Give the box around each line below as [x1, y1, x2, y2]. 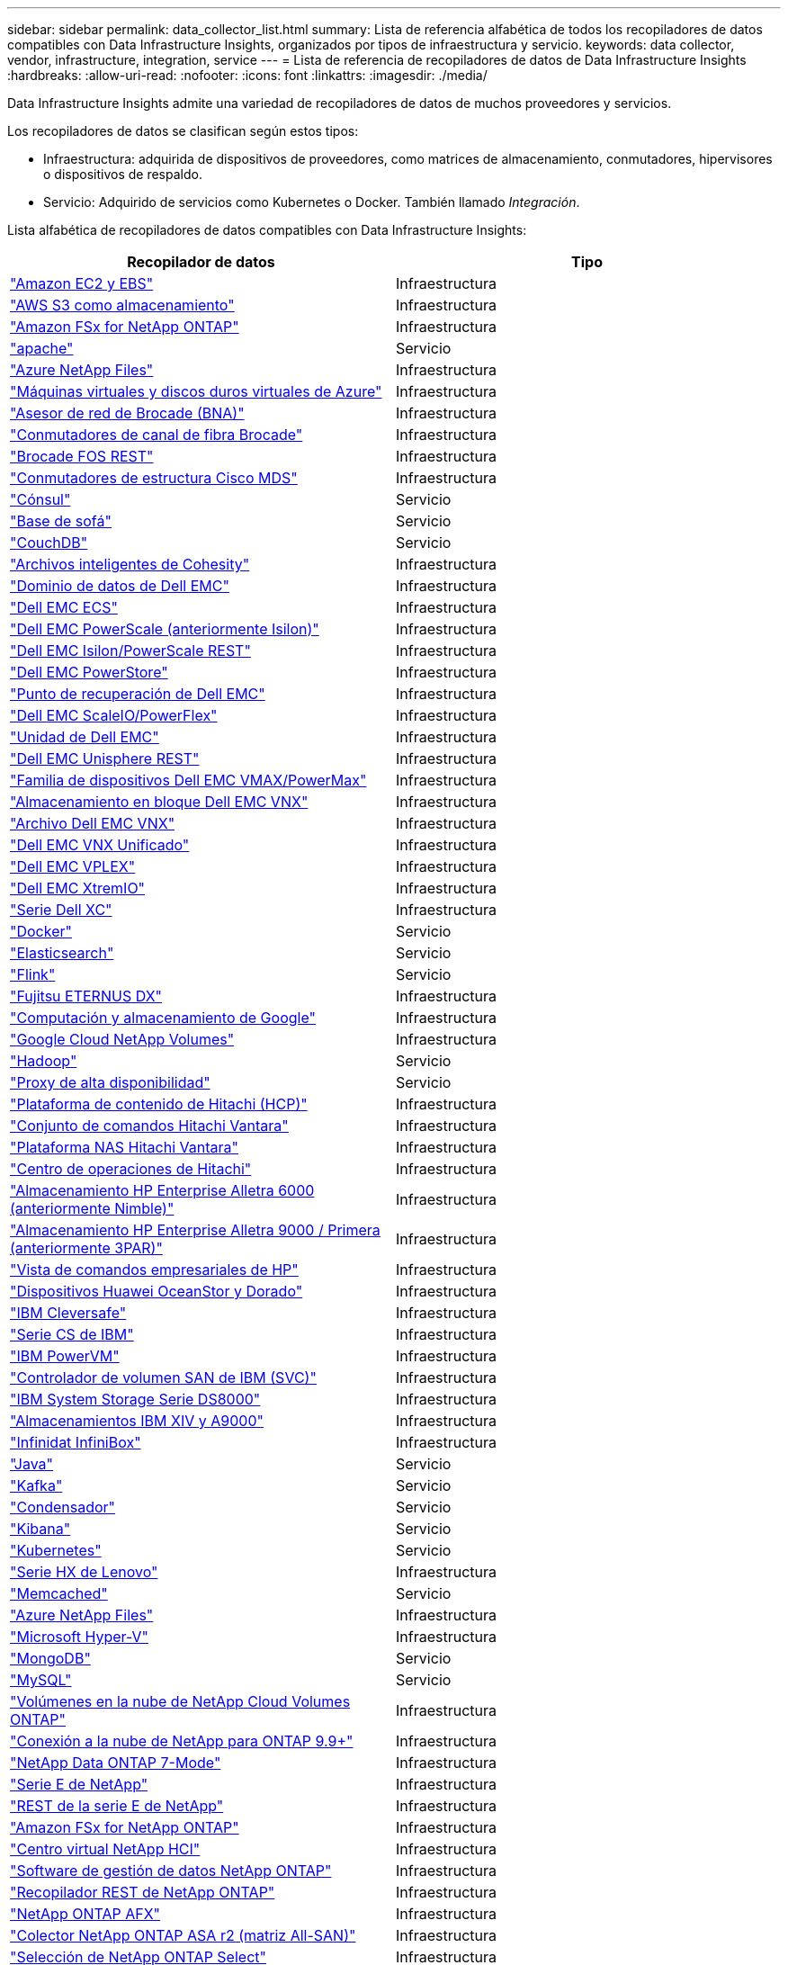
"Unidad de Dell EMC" [10, 728, 159, 746]
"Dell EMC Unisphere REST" [10, 749, 200, 767]
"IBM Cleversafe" [10, 1304, 127, 1322]
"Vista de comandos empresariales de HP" [10, 1261, 299, 1279]
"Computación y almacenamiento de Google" [10, 1009, 316, 1027]
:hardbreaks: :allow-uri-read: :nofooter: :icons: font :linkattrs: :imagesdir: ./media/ [7, 67, 488, 83]
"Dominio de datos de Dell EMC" [10, 577, 229, 595]
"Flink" [10, 965, 56, 983]
